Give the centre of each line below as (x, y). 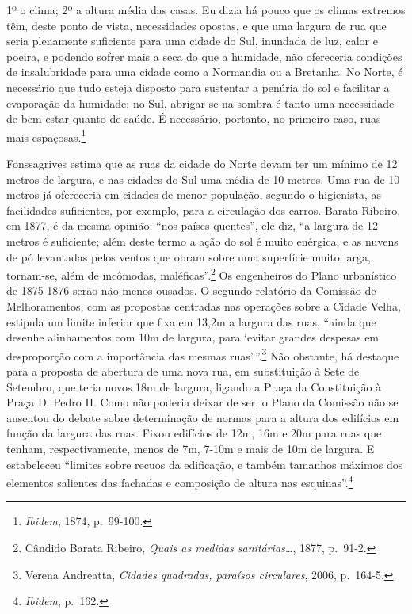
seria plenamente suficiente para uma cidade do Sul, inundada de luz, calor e (192, 41)
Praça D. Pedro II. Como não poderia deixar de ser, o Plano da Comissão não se (202, 402)
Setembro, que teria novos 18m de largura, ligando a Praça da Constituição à (194, 386)
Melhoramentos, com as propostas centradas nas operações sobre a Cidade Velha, (204, 306)
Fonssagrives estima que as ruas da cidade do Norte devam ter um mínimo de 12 (202, 163)
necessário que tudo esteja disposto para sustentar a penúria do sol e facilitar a (198, 87)
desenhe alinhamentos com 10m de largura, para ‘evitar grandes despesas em (193, 337)
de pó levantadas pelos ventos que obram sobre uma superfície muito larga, (189, 256)
